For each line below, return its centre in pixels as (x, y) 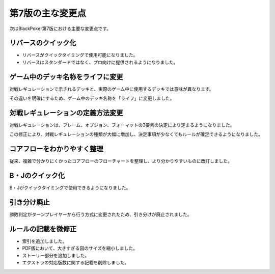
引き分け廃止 (30, 202)
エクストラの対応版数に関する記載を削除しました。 (76, 263)
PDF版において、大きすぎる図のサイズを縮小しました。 (80, 248)
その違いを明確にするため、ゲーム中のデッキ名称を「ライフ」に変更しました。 (92, 98)
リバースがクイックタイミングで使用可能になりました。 (80, 55)
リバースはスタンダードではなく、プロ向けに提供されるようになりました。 (100, 62)
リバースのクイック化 (43, 43)
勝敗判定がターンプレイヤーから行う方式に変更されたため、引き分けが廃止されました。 (101, 214)
